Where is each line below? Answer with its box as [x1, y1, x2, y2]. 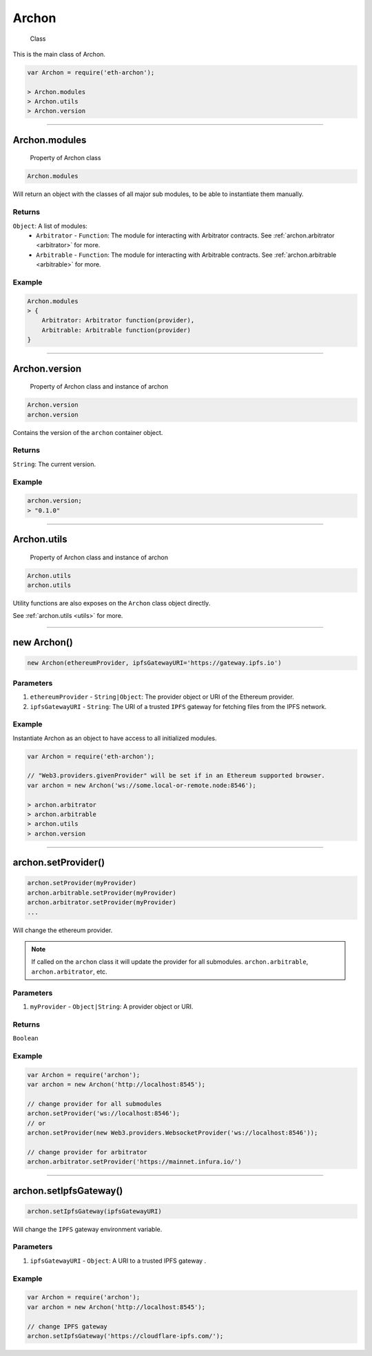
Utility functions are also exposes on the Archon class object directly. [12, 599, 211, 608]
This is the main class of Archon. [12, 50, 106, 58]
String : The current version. [12, 460, 96, 468]
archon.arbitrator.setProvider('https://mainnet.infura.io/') [27, 1158, 242, 1166]
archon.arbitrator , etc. [31, 967, 107, 976]
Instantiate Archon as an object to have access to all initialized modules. [12, 734, 217, 742]
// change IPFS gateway [27, 1322, 108, 1330]
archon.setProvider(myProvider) [27, 879, 137, 887]
